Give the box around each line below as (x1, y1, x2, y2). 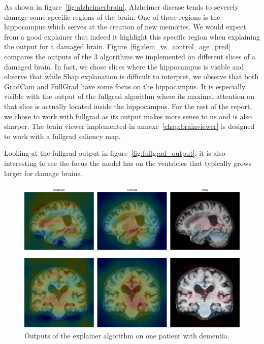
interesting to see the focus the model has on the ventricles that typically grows (4, 157, 252, 168)
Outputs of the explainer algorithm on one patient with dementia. (24, 330, 229, 341)
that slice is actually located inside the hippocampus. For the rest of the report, (4, 100, 252, 111)
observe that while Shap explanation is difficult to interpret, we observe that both (4, 71, 259, 82)
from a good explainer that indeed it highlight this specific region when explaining (4, 31, 260, 42)
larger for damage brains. (4, 167, 82, 178)
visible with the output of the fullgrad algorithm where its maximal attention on (4, 91, 255, 101)
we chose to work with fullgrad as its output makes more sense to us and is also (4, 111, 252, 121)
